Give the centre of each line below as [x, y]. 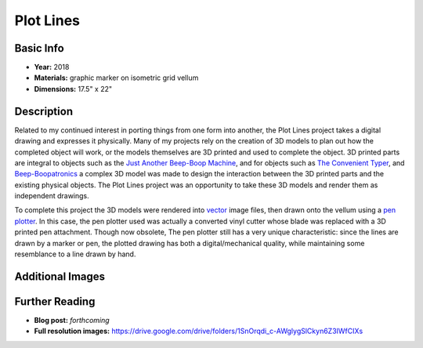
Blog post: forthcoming [72, 320]
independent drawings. [52, 196]
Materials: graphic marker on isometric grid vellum [116, 78]
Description [44, 111]
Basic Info [39, 48]
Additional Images [60, 276]
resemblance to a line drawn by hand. [75, 254]
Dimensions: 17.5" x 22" [73, 89]
